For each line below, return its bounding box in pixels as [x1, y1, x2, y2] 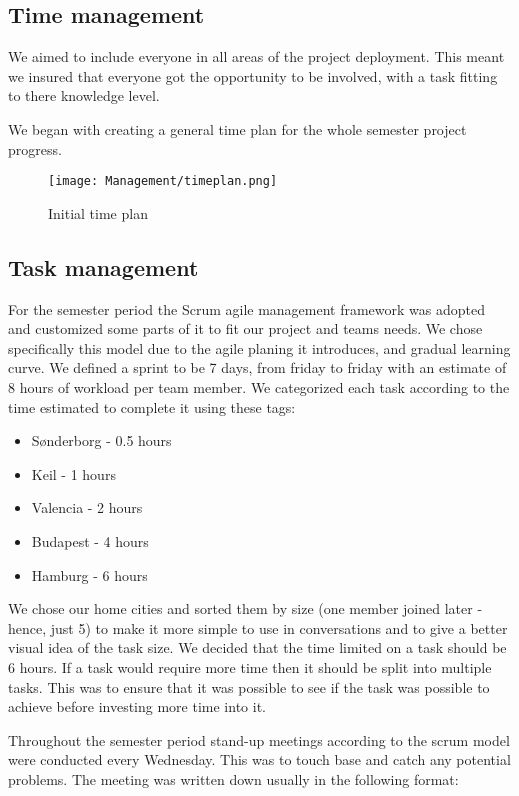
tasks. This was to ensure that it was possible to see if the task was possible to [8, 676, 490, 697]
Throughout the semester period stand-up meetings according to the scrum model [8, 729, 510, 750]
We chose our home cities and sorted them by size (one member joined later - [8, 598, 483, 619]
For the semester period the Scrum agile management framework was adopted [8, 298, 486, 319]
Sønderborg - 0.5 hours [31, 430, 172, 451]
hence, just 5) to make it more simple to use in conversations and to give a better [8, 617, 508, 638]
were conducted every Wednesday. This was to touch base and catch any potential [8, 749, 511, 770]
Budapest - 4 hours [31, 530, 149, 551]
